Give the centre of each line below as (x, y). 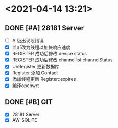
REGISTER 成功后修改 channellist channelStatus (62, 60)
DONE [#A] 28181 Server (44, 28)
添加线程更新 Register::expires (44, 79)
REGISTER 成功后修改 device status (50, 54)
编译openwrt (26, 86)
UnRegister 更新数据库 (36, 67)
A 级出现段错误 (28, 41)
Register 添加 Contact (35, 73)
